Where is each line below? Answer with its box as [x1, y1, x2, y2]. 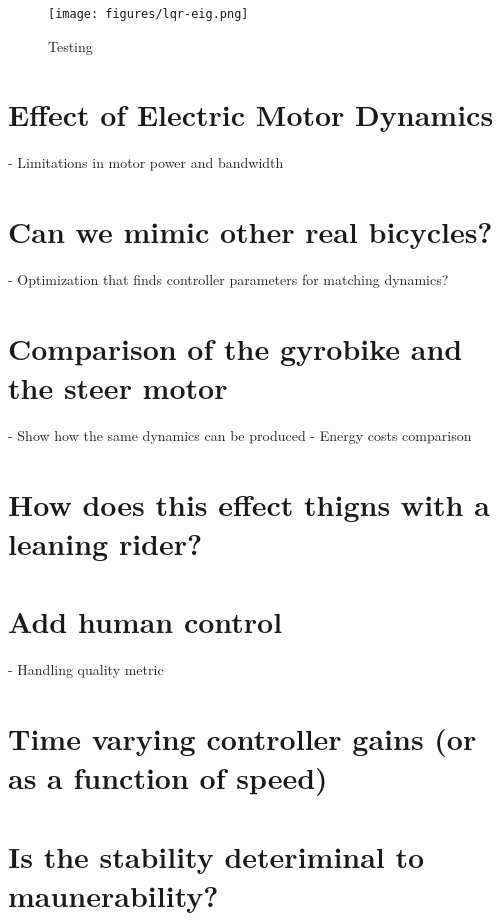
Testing [48, 35, 93, 56]
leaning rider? [8, 522, 203, 563]
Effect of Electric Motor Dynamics [8, 94, 494, 135]
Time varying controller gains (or [8, 718, 477, 759]
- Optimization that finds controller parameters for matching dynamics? [8, 269, 449, 290]
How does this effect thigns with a [8, 483, 490, 524]
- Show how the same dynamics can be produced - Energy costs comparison [8, 425, 472, 445]
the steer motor [8, 367, 228, 408]
